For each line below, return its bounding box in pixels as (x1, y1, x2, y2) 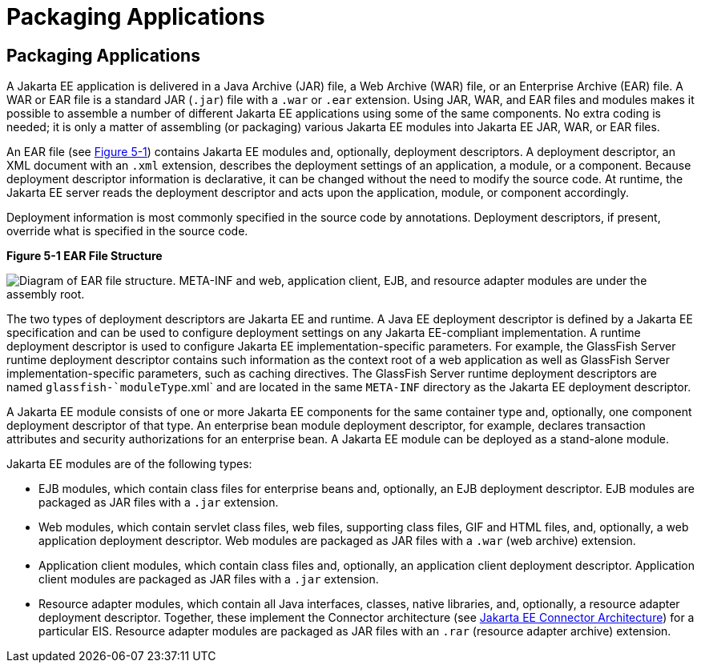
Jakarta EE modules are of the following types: (6, 457, 252, 471)
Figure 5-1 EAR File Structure (6, 249, 163, 263)
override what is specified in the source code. (6, 224, 248, 238)
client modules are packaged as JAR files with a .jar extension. (38, 572, 379, 587)
